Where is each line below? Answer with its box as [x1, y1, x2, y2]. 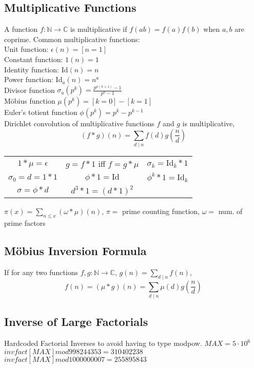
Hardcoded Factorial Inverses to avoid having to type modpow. [4, 338, 202, 348]
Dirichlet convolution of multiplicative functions [4, 118, 154, 129]
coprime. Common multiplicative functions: [4, 33, 140, 44]
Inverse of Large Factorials [4, 314, 148, 330]
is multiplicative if [70, 24, 127, 34]
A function [4, 24, 38, 34]
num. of [218, 206, 243, 217]
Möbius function [4, 95, 55, 106]
